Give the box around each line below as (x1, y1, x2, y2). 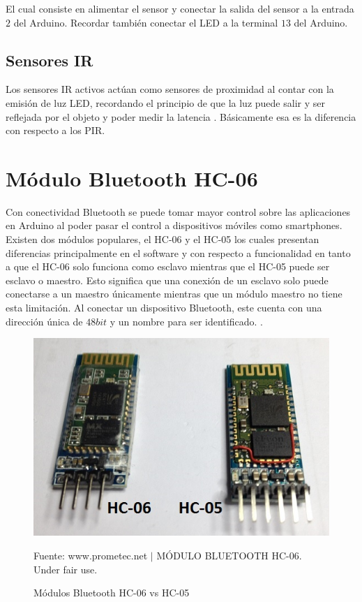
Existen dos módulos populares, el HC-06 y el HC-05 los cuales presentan (6, 232, 319, 247)
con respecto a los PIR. (6, 123, 105, 138)
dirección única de (6, 314, 83, 328)
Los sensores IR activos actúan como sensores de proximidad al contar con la (6, 82, 334, 96)
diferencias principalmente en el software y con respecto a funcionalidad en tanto (6, 245, 351, 260)
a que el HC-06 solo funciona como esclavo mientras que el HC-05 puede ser (6, 259, 330, 274)
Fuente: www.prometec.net (33, 548, 148, 563)
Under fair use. (33, 561, 98, 576)
